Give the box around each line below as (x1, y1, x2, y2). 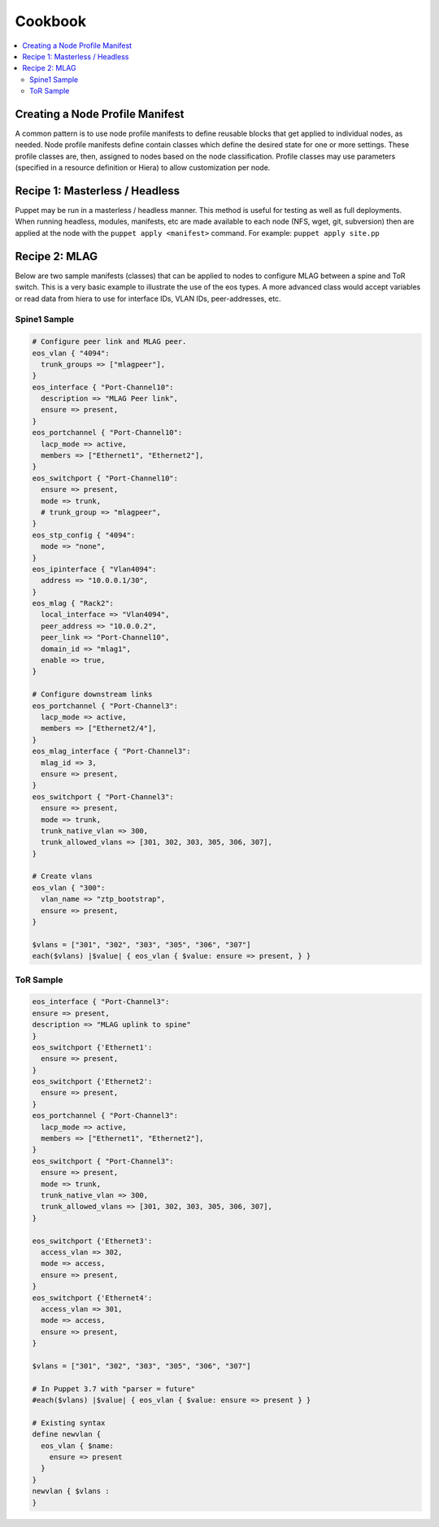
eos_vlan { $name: (41, 1441, 114, 1451)
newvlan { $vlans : (32, 1486, 110, 1496)
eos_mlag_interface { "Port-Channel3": (32, 746, 191, 756)
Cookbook (15, 12, 87, 30)
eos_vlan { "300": (32, 883, 106, 892)
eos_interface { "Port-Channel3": (32, 997, 170, 1007)
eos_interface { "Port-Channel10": (32, 382, 174, 392)
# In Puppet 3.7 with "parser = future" (32, 1384, 195, 1394)
